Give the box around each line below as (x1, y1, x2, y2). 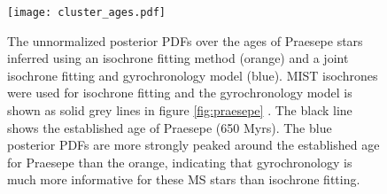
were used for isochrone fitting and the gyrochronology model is (7, 83, 352, 102)
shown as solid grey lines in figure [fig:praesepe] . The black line (7, 101, 352, 120)
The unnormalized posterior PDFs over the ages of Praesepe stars (7, 31, 363, 50)
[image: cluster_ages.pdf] (7, 6, 166, 19)
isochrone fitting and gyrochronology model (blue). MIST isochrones (7, 66, 378, 84)
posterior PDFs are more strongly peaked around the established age (7, 136, 380, 154)
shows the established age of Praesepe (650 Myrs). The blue (7, 118, 332, 136)
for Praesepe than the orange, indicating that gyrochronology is (7, 152, 352, 171)
